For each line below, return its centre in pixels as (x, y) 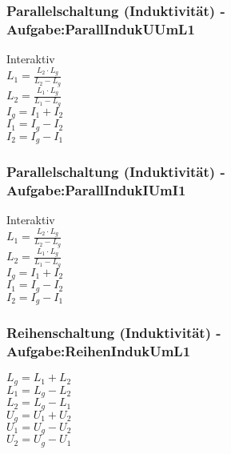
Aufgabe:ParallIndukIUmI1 (96, 189)
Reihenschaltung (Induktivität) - (114, 332)
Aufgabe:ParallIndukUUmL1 (101, 28)
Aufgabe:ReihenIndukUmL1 (99, 350)
